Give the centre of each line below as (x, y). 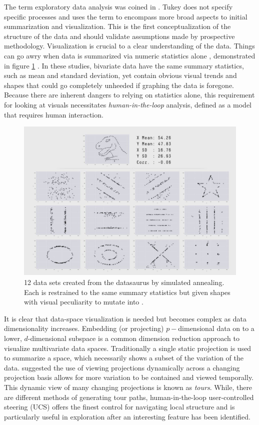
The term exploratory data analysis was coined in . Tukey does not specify (118, 6)
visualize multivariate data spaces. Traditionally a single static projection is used (128, 348)
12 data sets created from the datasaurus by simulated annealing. (124, 282)
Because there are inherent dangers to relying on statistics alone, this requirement (129, 95)
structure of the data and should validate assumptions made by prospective (119, 36)
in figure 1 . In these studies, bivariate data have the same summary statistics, (124, 65)
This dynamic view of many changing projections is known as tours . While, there (128, 387)
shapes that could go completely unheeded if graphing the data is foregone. (119, 85)
